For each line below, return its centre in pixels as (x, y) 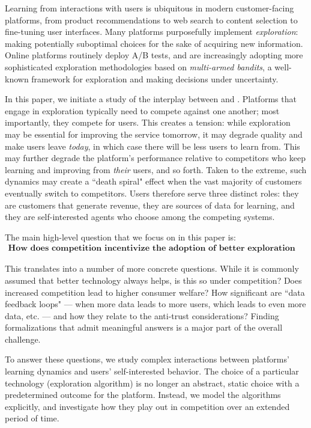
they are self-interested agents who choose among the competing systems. (140, 217)
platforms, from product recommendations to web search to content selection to (151, 20)
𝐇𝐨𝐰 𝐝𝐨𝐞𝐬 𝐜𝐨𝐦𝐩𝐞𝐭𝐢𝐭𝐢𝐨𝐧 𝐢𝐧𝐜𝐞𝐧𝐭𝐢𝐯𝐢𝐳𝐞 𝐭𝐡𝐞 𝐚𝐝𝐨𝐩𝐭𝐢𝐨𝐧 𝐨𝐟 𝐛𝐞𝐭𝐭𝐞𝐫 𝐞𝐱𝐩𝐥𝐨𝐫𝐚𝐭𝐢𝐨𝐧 (152, 249)
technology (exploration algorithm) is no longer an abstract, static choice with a (152, 383)
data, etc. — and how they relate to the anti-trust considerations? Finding (142, 315)
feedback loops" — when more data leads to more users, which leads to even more (155, 304)
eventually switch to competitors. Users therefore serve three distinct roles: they (152, 193)
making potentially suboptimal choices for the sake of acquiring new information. (154, 43)
